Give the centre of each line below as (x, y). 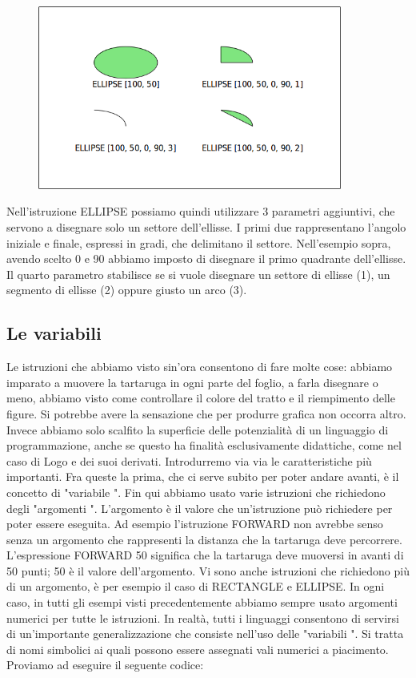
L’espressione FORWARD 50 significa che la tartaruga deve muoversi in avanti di (205, 555)
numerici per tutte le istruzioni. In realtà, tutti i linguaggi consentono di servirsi (203, 617)
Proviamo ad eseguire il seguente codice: (105, 665)
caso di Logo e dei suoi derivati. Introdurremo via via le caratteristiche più (189, 460)
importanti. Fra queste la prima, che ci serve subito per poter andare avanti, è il (203, 476)
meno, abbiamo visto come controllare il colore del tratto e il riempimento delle (201, 398)
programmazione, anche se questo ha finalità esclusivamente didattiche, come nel (204, 445)
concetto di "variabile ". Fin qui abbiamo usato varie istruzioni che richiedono (196, 492)
